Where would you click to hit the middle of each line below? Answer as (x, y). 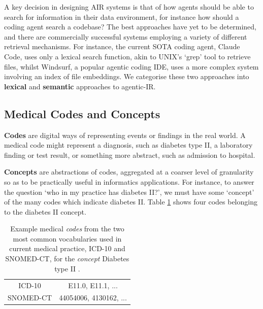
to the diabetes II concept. (45, 211)
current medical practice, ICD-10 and (67, 248)
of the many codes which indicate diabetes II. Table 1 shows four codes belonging (131, 202)
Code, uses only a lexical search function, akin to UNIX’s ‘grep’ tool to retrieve (127, 56)
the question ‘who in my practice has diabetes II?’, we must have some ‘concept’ (129, 192)
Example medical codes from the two (67, 229)
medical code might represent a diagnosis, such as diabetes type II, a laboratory (128, 145)
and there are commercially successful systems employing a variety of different (126, 36)
